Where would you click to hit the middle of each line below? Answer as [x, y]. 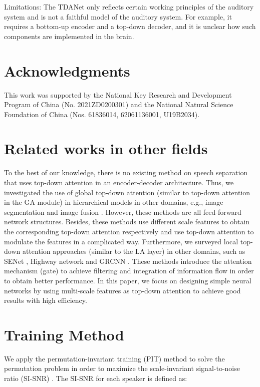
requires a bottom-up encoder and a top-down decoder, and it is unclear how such [130, 26]
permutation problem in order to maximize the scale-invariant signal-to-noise [122, 368]
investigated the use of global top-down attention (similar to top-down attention [127, 192]
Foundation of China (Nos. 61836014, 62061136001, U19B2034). [102, 114]
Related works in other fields [106, 148]
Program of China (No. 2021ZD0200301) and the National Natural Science [119, 104]
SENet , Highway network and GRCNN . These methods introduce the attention [128, 261]
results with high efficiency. [46, 300]
